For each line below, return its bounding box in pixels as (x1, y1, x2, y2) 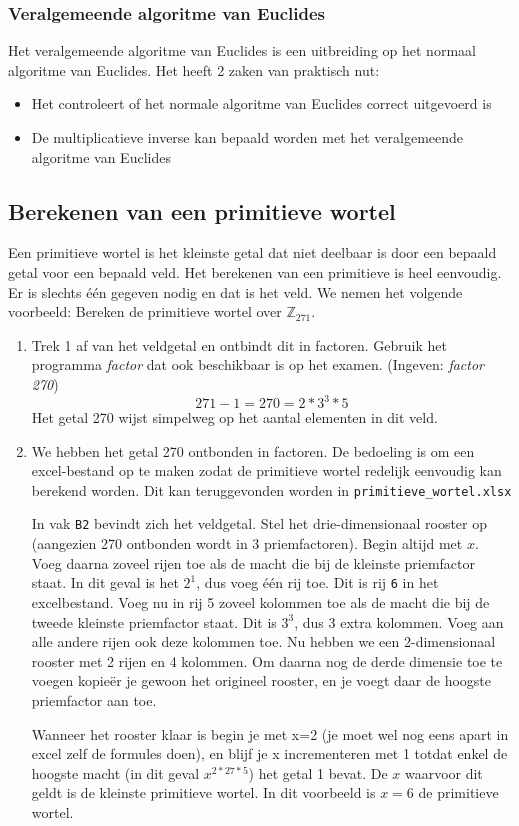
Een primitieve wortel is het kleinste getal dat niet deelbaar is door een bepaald (8, 242, 497, 263)
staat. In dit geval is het (31, 572, 179, 593)
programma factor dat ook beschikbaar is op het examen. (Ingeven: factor (31, 354, 485, 375)
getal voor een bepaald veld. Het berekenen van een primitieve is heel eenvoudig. (8, 261, 502, 282)
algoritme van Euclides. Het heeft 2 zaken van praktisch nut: (8, 59, 380, 80)
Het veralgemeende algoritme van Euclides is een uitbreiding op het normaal (8, 40, 476, 61)
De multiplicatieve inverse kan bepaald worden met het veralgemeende (31, 127, 464, 147)
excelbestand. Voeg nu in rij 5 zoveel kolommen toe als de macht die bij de (31, 591, 490, 612)
